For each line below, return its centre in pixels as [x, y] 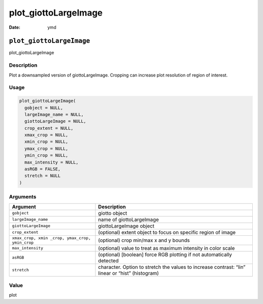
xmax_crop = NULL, [46, 135]
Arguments [23, 197]
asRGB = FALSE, [43, 169]
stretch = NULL [43, 176]
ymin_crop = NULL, [46, 155]
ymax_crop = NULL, [46, 148]
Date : [15, 27]
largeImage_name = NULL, [54, 114]
